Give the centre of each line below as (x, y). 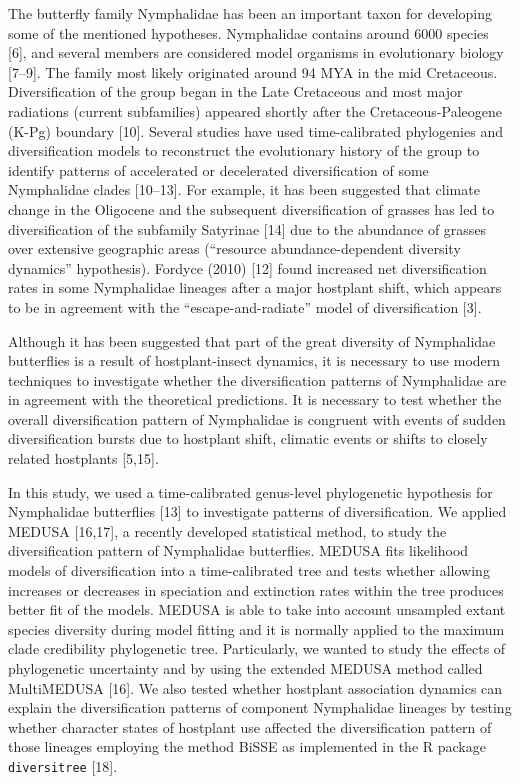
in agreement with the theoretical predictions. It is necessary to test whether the (255, 399)
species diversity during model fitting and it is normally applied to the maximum (256, 628)
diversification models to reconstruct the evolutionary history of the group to (244, 150)
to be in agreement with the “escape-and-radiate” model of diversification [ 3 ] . (245, 306)
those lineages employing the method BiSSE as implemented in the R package (247, 746)
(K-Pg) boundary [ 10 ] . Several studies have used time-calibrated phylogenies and (255, 130)
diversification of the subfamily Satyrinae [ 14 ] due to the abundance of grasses (247, 228)
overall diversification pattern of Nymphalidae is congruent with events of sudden (257, 418)
